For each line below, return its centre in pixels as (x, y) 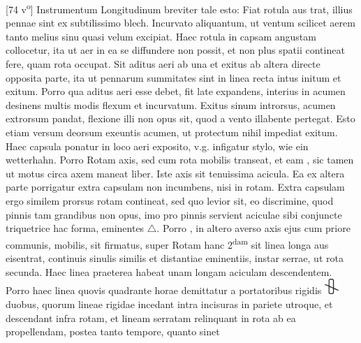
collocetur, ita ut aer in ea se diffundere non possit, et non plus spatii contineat (175, 50)
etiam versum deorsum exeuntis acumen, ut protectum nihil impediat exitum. (172, 132)
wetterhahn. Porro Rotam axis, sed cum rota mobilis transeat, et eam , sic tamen (180, 160)
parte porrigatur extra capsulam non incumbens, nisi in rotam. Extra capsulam (175, 187)
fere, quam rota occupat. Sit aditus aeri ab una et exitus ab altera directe (163, 64)
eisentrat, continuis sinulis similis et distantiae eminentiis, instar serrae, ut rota (175, 258)
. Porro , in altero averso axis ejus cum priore (253, 228)
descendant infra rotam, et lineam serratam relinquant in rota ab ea (151, 318)
